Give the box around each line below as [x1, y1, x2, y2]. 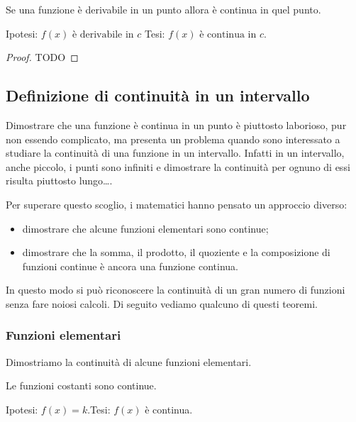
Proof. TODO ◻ [6, 50, 79, 65]
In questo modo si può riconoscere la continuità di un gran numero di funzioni [6, 282, 345, 297]
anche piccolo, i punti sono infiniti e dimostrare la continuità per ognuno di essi [6, 159, 350, 174]
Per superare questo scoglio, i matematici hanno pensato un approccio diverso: [6, 196, 347, 211]
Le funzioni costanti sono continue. [6, 378, 157, 393]
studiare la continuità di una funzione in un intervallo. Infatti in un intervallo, [6, 145, 345, 160]
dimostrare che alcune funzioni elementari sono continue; [22, 221, 269, 235]
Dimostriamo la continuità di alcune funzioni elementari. [6, 354, 252, 369]
